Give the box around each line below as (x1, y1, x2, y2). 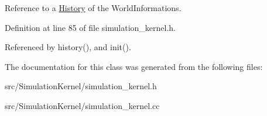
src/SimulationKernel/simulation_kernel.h (5, 80, 157, 92)
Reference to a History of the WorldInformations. (5, 2, 182, 13)
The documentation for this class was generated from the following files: (5, 60, 263, 72)
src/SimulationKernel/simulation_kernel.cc (5, 99, 160, 111)
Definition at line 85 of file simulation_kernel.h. (5, 21, 176, 33)
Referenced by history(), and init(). (5, 41, 131, 53)
